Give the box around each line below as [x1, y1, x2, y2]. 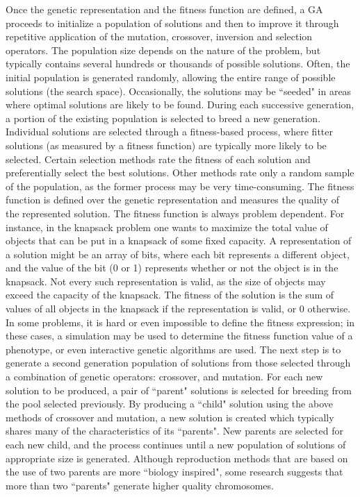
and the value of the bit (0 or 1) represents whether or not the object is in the [6, 260, 338, 275]
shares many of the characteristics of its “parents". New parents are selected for [6, 423, 343, 438]
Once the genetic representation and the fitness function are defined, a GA [6, 2, 323, 16]
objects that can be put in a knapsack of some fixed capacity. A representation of [6, 233, 352, 248]
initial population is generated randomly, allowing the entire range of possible [6, 69, 336, 84]
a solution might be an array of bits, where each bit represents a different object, [6, 246, 350, 261]
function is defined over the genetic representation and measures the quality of [6, 192, 339, 207]
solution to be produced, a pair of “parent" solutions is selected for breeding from [6, 382, 352, 397]
